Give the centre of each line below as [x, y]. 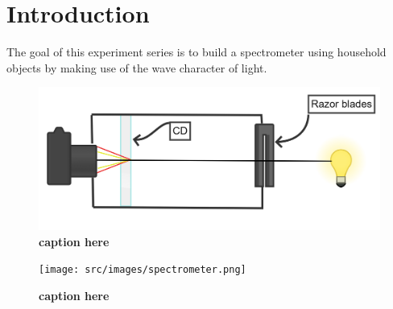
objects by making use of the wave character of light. [137, 67]
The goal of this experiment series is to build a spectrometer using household [196, 52]
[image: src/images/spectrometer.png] [143, 270]
